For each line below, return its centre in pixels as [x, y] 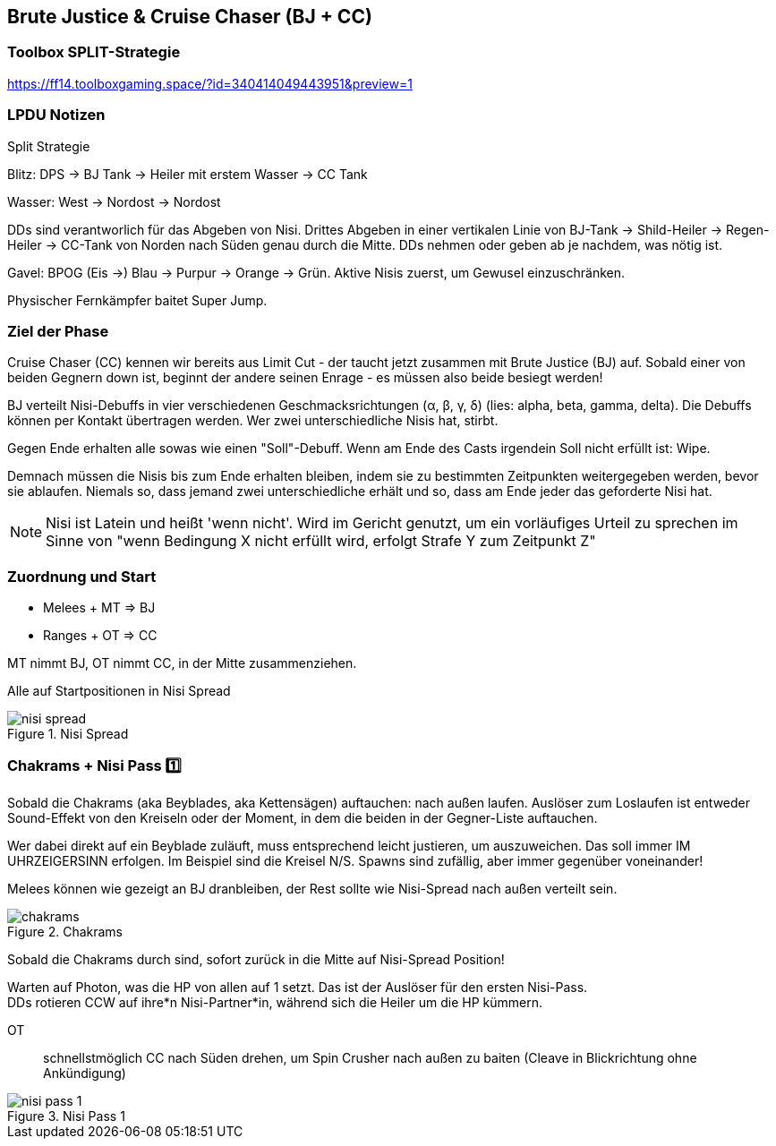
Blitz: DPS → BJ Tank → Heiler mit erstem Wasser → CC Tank [188, 174]
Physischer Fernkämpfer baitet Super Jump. [137, 300]
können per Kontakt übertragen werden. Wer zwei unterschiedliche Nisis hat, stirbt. [253, 421]
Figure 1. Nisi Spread [68, 734]
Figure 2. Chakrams [65, 931]
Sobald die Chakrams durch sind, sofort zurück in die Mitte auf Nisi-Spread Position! [256, 959]
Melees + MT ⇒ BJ [99, 608]
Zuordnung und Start [82, 576]
